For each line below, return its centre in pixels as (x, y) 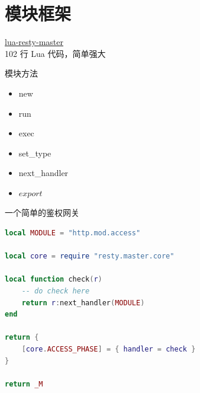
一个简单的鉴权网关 (42, 213)
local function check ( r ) (54, 279)
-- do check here (56, 291)
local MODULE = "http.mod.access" (73, 233)
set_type (35, 153)
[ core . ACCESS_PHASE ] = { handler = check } (109, 349)
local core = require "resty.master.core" (90, 256)
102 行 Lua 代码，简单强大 (55, 53)
